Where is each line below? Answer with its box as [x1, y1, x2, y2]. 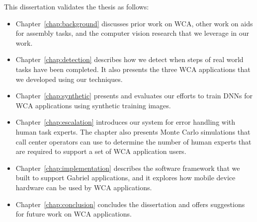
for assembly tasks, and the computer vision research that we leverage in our [15, 28, 250, 38]
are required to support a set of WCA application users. [15, 146, 186, 156]
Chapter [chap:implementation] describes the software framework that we [15, 162, 240, 173]
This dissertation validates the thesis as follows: [4, 1, 149, 11]
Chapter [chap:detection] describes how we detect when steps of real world [15, 54, 244, 65]
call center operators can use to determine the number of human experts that [15, 136, 252, 147]
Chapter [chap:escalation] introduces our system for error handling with [15, 117, 236, 127]
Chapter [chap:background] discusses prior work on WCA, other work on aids [15, 18, 253, 28]
